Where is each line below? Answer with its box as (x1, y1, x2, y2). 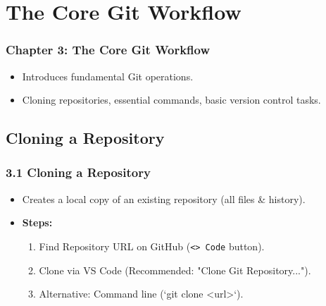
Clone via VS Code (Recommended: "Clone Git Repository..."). (39, 262, 311, 277)
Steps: (22, 215, 53, 230)
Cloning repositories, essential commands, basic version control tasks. (22, 92, 321, 107)
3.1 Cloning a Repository (6, 164, 151, 181)
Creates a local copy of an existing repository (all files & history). (22, 191, 306, 206)
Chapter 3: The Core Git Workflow (6, 41, 211, 59)
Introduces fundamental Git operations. (22, 68, 194, 83)
